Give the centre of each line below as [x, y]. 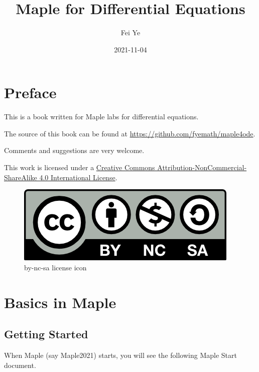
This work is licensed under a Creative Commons [80, 167]
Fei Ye [131, 32]
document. [20, 365]
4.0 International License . [78, 177]
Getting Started [46, 334]
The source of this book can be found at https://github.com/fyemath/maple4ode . [130, 133]
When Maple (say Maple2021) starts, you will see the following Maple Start [120, 355]
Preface [30, 92]
